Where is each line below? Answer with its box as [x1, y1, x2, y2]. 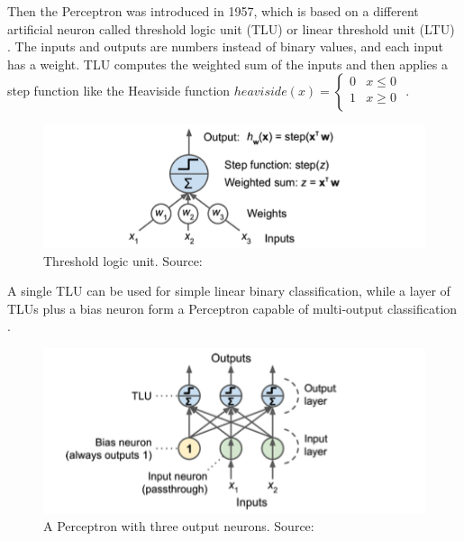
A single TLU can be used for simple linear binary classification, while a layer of [7, 281, 450, 300]
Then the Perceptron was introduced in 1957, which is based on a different [7, 2, 419, 20]
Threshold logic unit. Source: [43, 251, 203, 270]
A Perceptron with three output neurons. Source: [43, 517, 314, 536]
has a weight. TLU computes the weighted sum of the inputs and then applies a [7, 54, 448, 73]
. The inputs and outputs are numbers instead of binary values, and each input [7, 37, 443, 56]
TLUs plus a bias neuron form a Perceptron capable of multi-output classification [7, 298, 458, 317]
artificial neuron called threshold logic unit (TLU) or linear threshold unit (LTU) [7, 19, 455, 38]
